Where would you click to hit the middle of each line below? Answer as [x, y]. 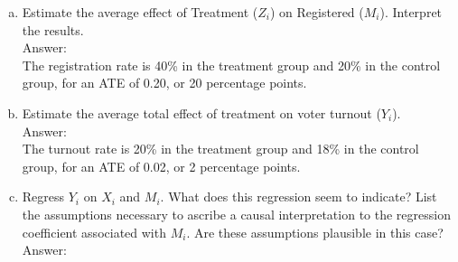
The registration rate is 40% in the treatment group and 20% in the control [231, 65]
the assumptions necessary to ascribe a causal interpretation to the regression [236, 214]
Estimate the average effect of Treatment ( [140, 12]
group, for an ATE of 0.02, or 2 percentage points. [161, 166]
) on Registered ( [317, 12]
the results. [53, 29]
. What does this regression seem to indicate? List [299, 196]
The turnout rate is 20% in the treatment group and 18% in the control [220, 149]
